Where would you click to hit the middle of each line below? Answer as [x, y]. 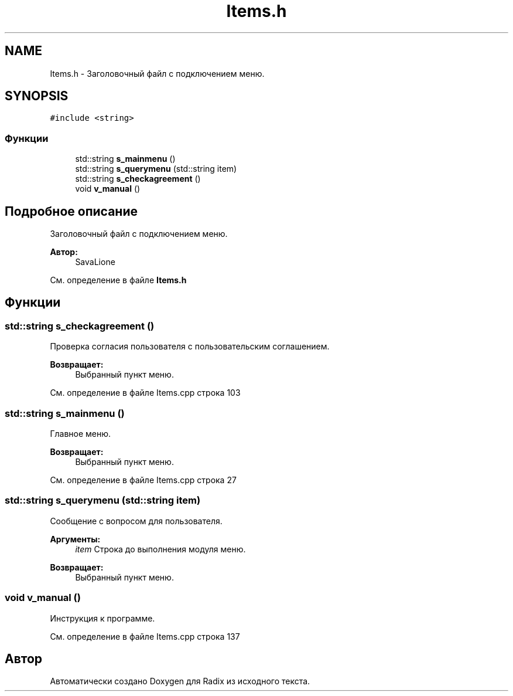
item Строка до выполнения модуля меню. [160, 549]
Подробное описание [71, 211]
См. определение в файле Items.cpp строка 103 [145, 393]
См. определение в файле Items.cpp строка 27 [143, 480]
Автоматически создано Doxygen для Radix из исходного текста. [180, 681]
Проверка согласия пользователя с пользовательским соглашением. [190, 347]
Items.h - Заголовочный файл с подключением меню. [157, 73]
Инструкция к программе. [102, 618]
